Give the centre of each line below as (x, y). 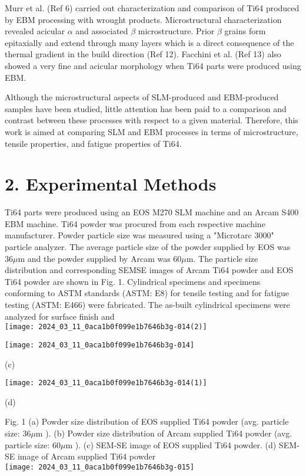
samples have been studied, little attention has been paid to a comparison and (146, 108)
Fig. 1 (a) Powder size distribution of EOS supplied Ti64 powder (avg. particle (147, 421)
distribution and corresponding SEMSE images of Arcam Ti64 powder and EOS (149, 270)
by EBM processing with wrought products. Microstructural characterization (143, 19)
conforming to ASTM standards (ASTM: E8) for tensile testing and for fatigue (147, 293)
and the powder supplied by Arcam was (99, 258)
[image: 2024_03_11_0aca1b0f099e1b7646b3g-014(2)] (106, 327)
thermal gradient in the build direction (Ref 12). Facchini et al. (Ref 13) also (143, 54)
